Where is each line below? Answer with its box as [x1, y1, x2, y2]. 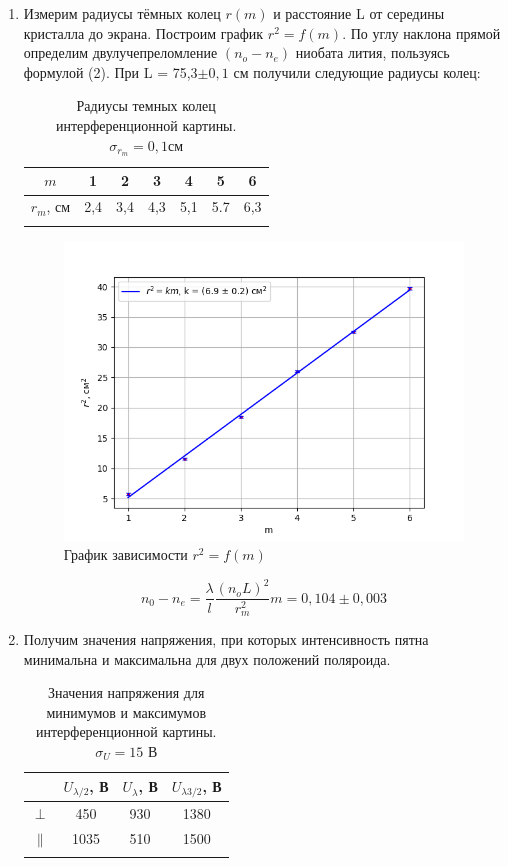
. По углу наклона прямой [342, 22, 501, 43]
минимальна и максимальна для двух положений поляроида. [23, 648, 391, 669]
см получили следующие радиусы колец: [233, 61, 481, 82]
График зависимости [63, 544, 188, 565]
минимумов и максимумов [46, 701, 207, 722]
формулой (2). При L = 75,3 [23, 61, 198, 82]
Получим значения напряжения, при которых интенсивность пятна [23, 628, 429, 649]
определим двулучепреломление [23, 42, 218, 63]
